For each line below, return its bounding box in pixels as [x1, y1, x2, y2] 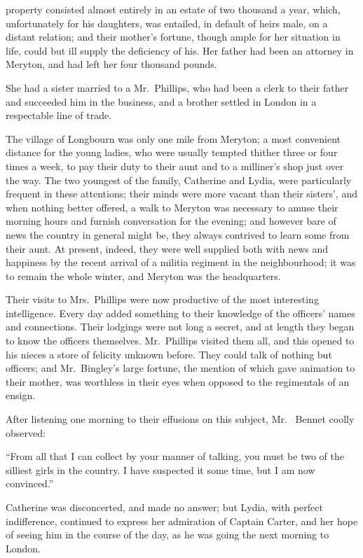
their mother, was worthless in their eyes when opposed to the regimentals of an [6, 374, 350, 389]
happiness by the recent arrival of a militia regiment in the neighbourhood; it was [6, 255, 356, 270]
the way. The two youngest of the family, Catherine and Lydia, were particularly [6, 172, 352, 187]
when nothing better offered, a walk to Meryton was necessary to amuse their [6, 200, 338, 214]
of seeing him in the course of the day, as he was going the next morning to [6, 527, 329, 542]
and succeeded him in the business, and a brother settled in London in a [6, 94, 317, 109]
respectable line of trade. [6, 108, 112, 123]
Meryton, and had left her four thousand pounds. [6, 57, 217, 71]
